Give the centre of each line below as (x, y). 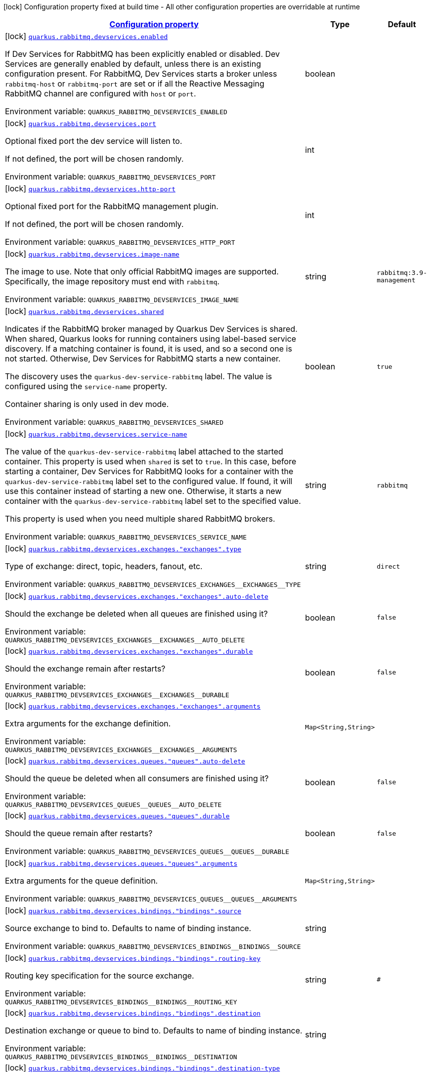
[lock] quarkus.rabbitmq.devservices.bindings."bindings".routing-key (133, 958)
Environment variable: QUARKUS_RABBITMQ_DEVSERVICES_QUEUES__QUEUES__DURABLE (147, 851)
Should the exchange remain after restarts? (85, 669)
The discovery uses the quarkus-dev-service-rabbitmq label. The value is (139, 376)
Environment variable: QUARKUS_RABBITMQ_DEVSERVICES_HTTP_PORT (120, 242)
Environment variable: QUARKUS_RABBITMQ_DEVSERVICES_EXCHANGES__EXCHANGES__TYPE (153, 584)
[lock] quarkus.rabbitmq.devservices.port (81, 123)
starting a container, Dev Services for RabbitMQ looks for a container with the (149, 471)
